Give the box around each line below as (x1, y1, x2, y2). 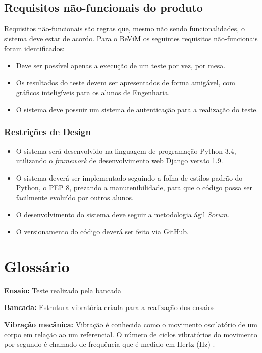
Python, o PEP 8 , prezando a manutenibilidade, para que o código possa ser (16, 182, 253, 193)
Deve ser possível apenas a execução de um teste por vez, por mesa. (16, 60, 226, 70)
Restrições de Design (4, 125, 91, 138)
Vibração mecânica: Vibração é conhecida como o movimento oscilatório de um (4, 319, 257, 330)
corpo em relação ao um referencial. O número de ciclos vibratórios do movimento (4, 329, 257, 339)
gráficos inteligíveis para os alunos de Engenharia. (16, 87, 170, 98)
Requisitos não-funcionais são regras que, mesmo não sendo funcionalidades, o (4, 23, 245, 34)
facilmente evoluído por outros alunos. (16, 192, 134, 202)
